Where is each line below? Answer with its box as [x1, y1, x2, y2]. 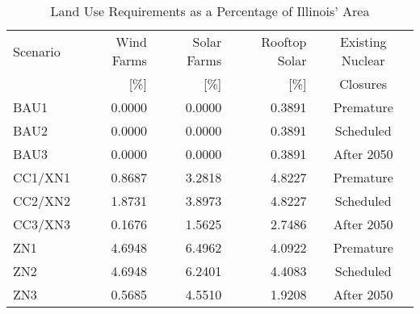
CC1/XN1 [13, 168, 71, 186]
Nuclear [341, 51, 385, 69]
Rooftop [261, 32, 307, 51]
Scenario [13, 41, 61, 61]
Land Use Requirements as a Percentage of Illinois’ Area [50, 2, 370, 20]
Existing [339, 32, 387, 51]
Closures [339, 74, 388, 93]
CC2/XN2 [13, 191, 71, 210]
